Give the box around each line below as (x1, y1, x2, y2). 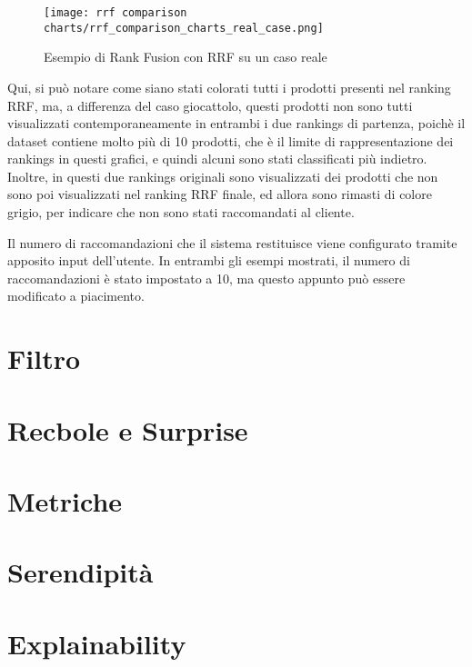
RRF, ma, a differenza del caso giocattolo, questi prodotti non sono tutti (7, 95, 413, 114)
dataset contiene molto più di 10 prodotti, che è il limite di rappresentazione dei (7, 131, 454, 150)
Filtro (7, 340, 81, 377)
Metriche (7, 482, 123, 519)
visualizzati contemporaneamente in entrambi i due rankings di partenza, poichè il (7, 114, 466, 133)
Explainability (7, 624, 186, 662)
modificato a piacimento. (7, 286, 145, 305)
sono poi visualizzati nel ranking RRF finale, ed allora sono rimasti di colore (7, 184, 432, 204)
